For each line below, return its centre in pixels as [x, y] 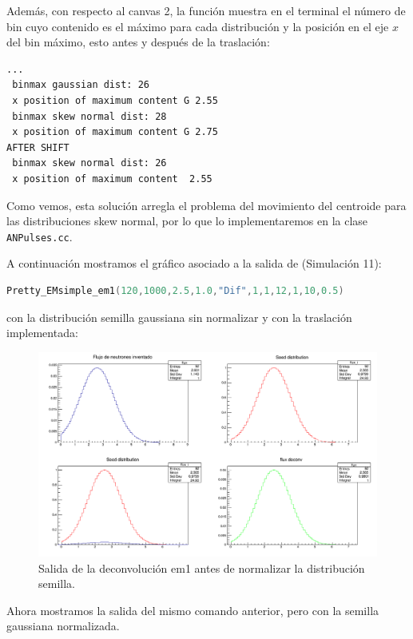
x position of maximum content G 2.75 [115, 132]
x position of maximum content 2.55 [112, 179]
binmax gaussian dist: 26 [81, 85]
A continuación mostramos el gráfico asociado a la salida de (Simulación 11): [194, 263]
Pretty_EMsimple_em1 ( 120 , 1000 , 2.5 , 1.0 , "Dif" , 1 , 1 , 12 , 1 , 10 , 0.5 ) [175, 290]
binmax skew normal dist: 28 [89, 116]
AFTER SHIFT [38, 147]
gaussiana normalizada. [63, 626]
